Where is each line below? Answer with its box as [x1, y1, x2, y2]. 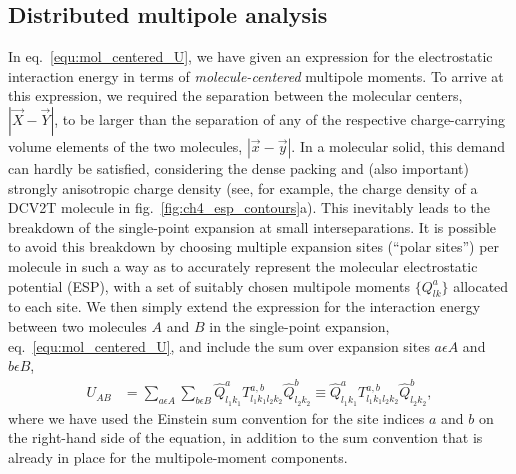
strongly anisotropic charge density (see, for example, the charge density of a [8, 177, 478, 198]
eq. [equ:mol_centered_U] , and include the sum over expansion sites [8, 335, 430, 356]
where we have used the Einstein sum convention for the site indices [8, 407, 425, 428]
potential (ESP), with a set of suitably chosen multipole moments [8, 275, 411, 296]
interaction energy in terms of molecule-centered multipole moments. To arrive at [8, 65, 504, 86]
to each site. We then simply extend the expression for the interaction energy [8, 296, 481, 317]
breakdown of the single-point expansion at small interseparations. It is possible [8, 216, 497, 237]
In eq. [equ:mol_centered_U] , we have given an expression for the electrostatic [8, 46, 493, 67]
